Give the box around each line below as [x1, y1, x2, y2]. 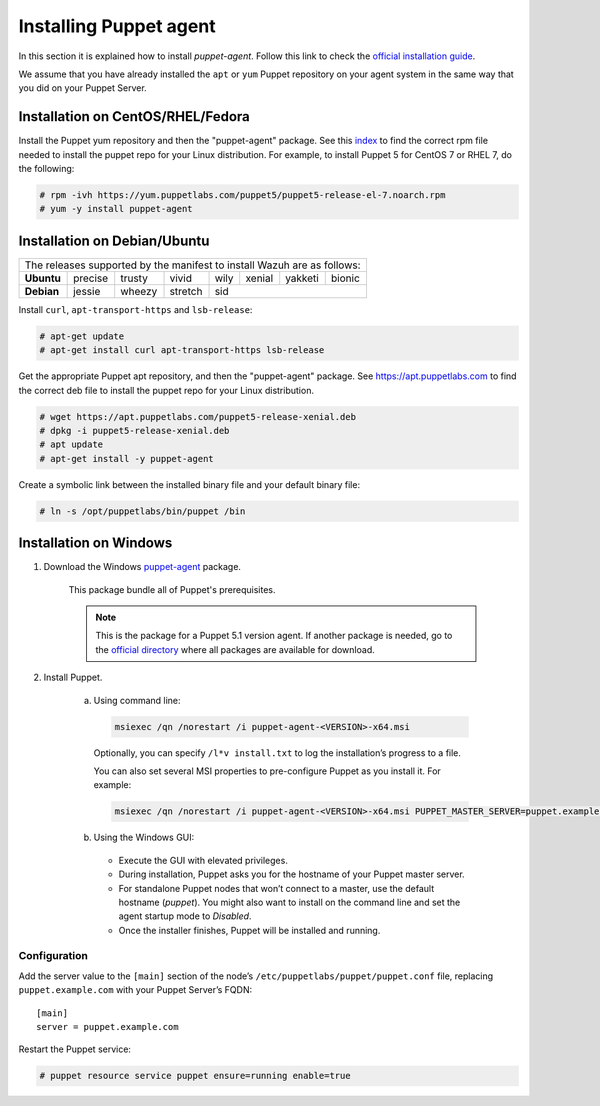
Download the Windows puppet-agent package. [43, 561, 242, 573]
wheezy [120, 284, 158, 298]
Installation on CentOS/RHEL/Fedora [18, 108, 250, 125]
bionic [330, 271, 360, 285]
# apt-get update [39, 330, 125, 342]
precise [73, 271, 109, 285]
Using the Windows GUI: [93, 831, 195, 844]
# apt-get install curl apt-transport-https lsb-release [39, 345, 325, 356]
